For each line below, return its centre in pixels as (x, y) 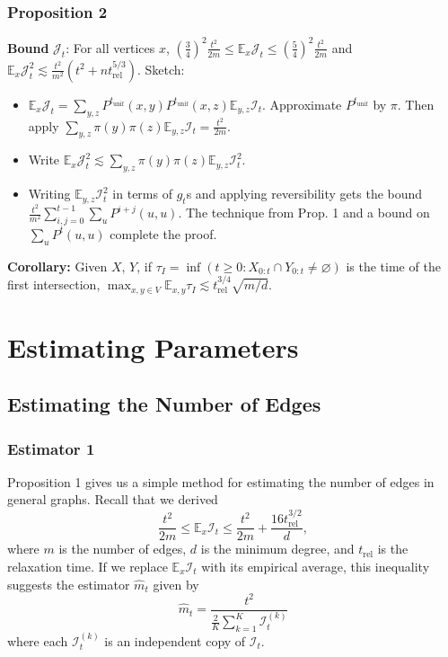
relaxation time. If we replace (88, 566)
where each (38, 640)
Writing (49, 194)
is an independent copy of (175, 640)
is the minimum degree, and (277, 549)
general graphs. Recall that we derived (113, 499)
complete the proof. (163, 233)
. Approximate (302, 104)
